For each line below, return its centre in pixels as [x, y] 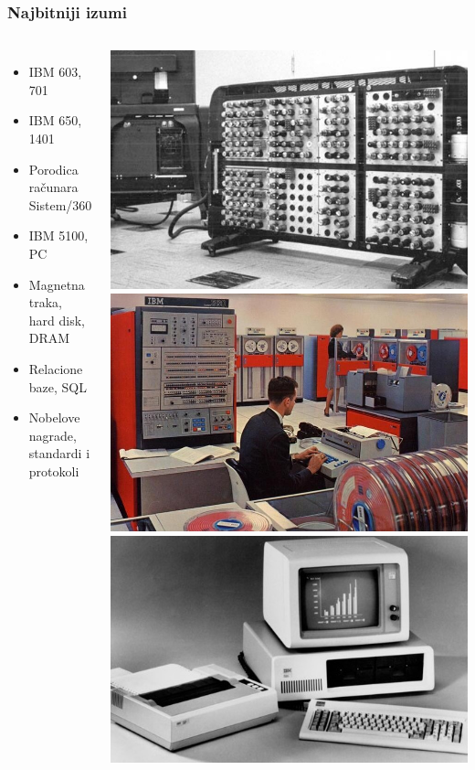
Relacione [56, 368]
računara [53, 187]
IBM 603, [55, 72]
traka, [46, 302]
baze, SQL [58, 386]
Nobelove [54, 417]
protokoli [54, 471]
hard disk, [57, 320]
